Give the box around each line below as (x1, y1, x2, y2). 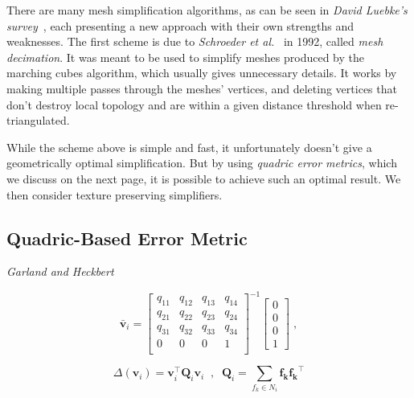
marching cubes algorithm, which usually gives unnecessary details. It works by (6, 64, 397, 81)
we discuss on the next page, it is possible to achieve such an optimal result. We (6, 170, 401, 187)
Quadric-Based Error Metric (6, 225, 248, 250)
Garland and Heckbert (6, 263, 114, 280)
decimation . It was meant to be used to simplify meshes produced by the (6, 48, 364, 65)
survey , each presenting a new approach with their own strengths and (6, 17, 355, 34)
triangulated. (6, 112, 70, 129)
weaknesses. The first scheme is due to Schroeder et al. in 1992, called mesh (6, 33, 383, 50)
